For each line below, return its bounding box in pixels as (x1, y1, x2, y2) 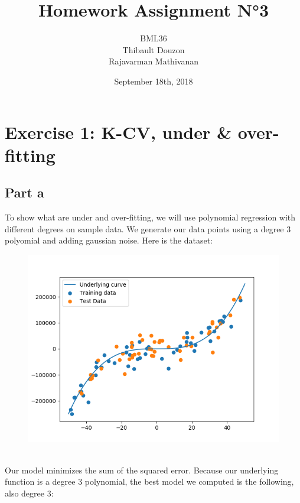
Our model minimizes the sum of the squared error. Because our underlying (5, 463, 279, 476)
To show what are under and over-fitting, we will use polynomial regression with (5, 211, 296, 223)
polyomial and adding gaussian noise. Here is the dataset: (5, 234, 213, 246)
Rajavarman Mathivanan (109, 55, 198, 67)
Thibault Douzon (122, 43, 185, 56)
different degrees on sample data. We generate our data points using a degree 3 (5, 222, 291, 235)
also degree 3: (5, 486, 54, 499)
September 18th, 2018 (114, 74, 193, 87)
